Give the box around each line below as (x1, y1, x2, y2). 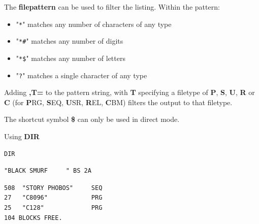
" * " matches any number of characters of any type (16, 18, 172, 29)
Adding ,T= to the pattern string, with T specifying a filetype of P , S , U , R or (4, 87, 255, 98)
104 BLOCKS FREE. (4, 214, 62, 221)
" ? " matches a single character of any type (16, 70, 147, 80)
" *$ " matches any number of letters (16, 52, 125, 63)
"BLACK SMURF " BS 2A (4, 167, 91, 175)
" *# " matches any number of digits (16, 36, 123, 46)
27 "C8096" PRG (4, 194, 103, 202)
